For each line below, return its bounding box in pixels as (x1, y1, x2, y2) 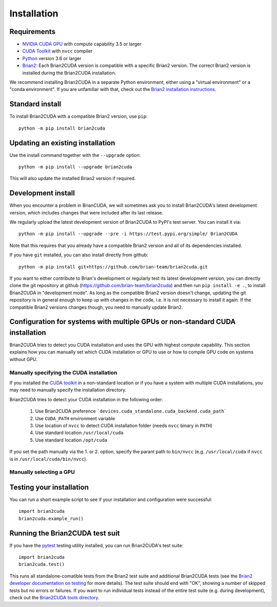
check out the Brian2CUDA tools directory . (9, 595, 100, 601)
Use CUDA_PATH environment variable (35, 415, 115, 421)
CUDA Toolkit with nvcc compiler (22, 48, 93, 54)
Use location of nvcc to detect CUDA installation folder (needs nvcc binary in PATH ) (35, 422, 213, 429)
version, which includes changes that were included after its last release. (9, 209, 164, 216)
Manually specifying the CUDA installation (9, 369, 117, 376)
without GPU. (9, 356, 38, 362)
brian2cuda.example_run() (18, 515, 84, 522)
